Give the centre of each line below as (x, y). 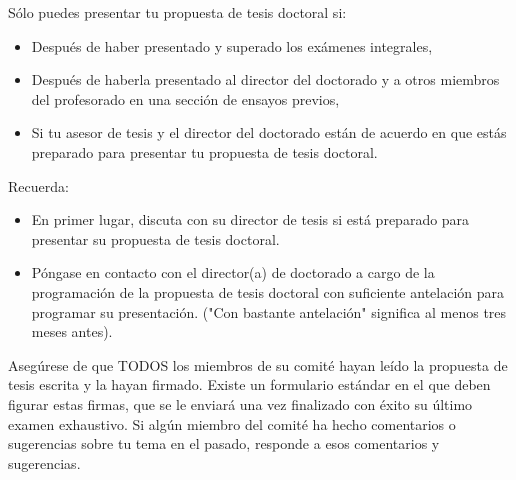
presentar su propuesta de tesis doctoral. (155, 238)
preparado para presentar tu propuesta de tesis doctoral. (204, 151)
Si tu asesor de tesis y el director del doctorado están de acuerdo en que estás (269, 132)
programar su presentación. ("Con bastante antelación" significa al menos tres (269, 311)
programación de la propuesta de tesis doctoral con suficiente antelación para (268, 291)
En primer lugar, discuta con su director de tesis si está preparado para (250, 219)
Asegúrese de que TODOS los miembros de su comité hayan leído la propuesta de (258, 364)
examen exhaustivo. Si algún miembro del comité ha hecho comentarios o (232, 423)
